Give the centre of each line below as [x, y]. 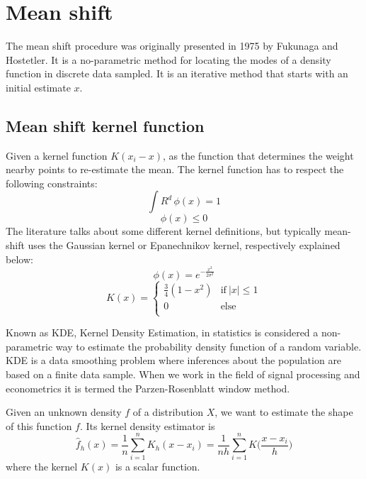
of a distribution [168, 412]
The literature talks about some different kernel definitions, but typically [164, 231]
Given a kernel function [57, 155]
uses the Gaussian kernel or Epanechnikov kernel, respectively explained [184, 245]
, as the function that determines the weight [258, 155]
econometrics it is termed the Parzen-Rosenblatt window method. [148, 388]
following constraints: [52, 183]
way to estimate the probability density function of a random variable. [208, 346]
